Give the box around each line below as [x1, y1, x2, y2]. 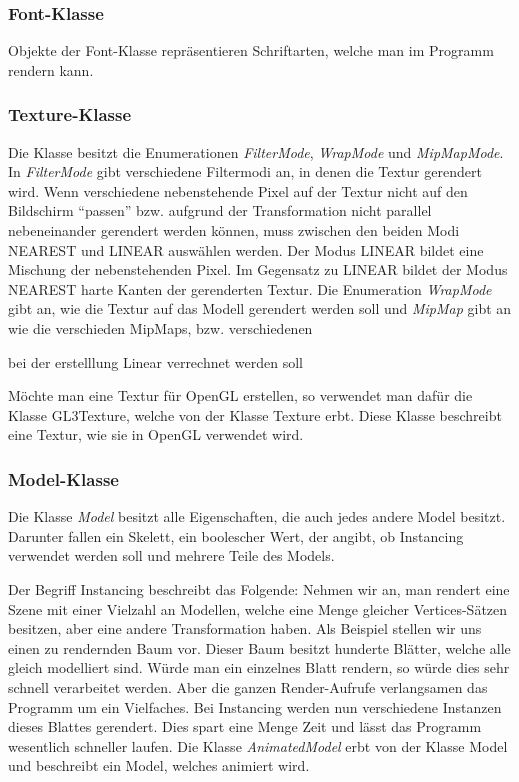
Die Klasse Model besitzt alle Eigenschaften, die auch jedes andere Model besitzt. [8, 506, 506, 527]
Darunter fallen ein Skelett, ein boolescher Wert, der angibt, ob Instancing [8, 525, 464, 546]
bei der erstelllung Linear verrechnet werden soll [8, 351, 303, 372]
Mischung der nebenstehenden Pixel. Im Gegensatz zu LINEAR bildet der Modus [8, 259, 508, 280]
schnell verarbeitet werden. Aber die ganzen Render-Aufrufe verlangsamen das [8, 676, 488, 697]
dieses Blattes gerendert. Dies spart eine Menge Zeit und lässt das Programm [8, 716, 482, 737]
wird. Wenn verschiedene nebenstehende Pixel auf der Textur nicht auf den [8, 180, 468, 201]
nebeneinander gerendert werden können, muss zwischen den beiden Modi [8, 220, 460, 240]
